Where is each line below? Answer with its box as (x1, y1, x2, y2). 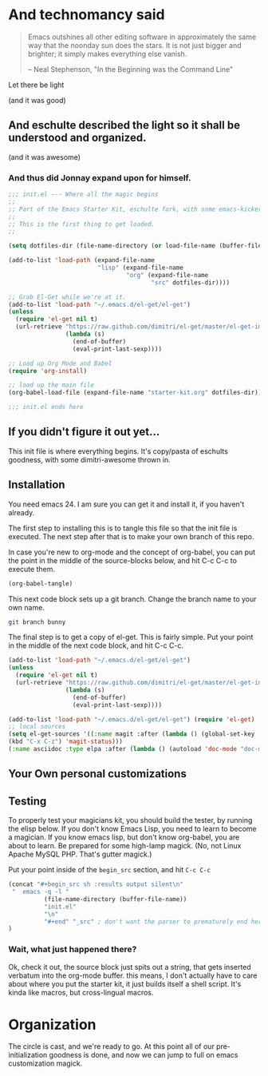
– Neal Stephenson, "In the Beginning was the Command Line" (27, 64, 234, 73)
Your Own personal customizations (8, 767, 187, 780)
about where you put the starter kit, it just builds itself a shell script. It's (8, 979, 242, 988)
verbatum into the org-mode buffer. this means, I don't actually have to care (8, 971, 258, 980)
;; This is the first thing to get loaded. (8, 220, 156, 228)
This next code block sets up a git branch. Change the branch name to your (8, 594, 257, 604)
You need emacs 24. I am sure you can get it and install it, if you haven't (8, 499, 245, 509)
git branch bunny (8, 617, 66, 626)
